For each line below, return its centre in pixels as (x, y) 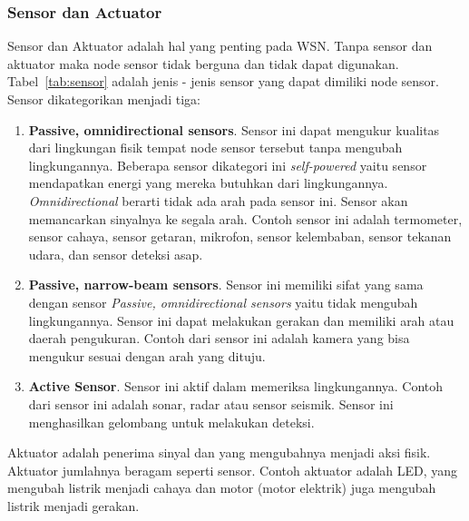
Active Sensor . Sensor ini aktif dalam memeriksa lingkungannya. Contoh (236, 386)
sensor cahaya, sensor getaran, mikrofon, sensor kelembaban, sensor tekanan (240, 236)
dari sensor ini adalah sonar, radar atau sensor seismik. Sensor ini (211, 403)
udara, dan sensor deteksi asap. (116, 254)
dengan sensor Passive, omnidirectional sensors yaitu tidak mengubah (223, 302)
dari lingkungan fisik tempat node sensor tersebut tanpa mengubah (215, 147)
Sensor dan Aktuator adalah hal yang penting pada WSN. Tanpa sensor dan (220, 46)
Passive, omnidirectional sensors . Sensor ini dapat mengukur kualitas (234, 129)
